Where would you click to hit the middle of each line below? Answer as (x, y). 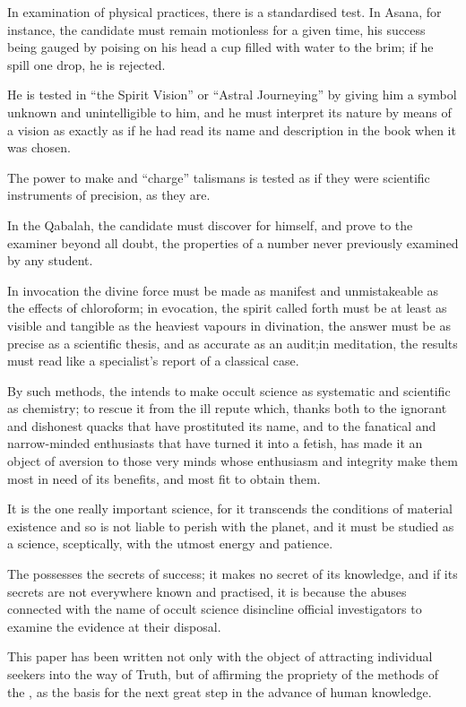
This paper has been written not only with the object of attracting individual (220, 656)
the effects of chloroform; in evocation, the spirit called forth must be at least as (227, 308)
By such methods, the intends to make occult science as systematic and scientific (229, 390)
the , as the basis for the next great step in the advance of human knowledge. (220, 691)
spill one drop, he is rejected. (86, 64)
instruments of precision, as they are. (109, 195)
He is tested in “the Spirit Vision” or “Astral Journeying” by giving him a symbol (232, 95)
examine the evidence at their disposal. (114, 626)
